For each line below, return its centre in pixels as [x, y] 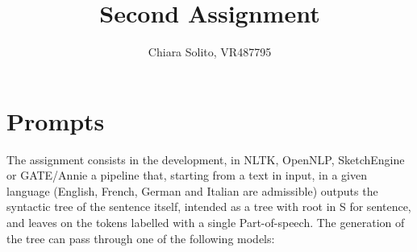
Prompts [56, 120]
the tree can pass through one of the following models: [141, 238]
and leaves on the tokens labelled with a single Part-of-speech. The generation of [206, 223]
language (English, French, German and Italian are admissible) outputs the [192, 190]
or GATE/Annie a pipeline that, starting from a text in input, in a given [187, 175]
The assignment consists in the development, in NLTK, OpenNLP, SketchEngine [206, 159]
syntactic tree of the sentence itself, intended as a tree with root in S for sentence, [209, 207]
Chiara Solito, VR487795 [210, 52]
